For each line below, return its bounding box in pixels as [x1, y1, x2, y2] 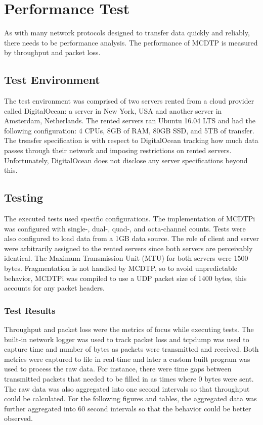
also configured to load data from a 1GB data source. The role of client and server [4, 233, 259, 244]
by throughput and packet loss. [4, 47, 101, 58]
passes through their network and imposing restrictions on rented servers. [4, 145, 232, 156]
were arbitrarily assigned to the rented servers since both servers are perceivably [4, 243, 253, 253]
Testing [4, 190, 43, 205]
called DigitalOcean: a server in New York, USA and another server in [4, 105, 222, 116]
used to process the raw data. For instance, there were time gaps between [4, 363, 232, 374]
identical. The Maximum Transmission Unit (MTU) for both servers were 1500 [4, 253, 248, 263]
